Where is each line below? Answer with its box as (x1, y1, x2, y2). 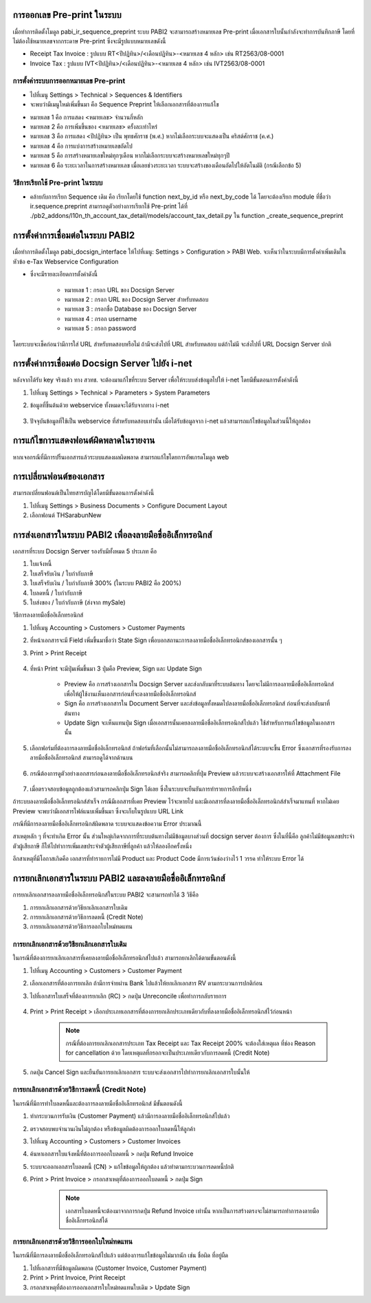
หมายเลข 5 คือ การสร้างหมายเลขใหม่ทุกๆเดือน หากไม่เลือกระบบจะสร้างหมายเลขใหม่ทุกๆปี (30, 151, 230, 160)
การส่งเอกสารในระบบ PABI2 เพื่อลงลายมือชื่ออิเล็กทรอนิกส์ (12, 529, 212, 540)
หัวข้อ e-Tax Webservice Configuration (12, 257, 119, 265)
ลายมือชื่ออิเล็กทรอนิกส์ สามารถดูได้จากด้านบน (30, 754, 133, 762)
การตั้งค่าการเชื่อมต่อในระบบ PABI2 (12, 230, 135, 241)
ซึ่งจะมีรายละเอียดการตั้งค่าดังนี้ (30, 270, 98, 278)
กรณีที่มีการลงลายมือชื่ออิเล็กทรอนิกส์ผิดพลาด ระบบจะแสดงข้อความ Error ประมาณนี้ (12, 820, 202, 828)
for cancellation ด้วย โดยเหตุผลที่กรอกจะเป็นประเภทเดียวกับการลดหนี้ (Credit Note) (65, 1049, 270, 1057)
